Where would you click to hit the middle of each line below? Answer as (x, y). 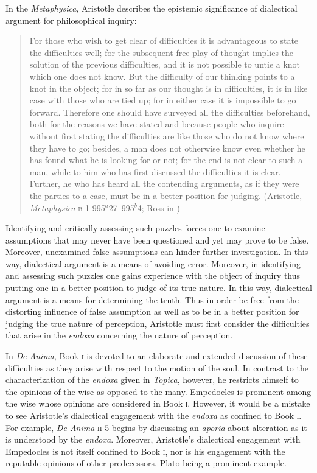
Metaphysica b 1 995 (67, 207)
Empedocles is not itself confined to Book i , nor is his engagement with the (145, 451)
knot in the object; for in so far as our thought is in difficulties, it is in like (169, 88)
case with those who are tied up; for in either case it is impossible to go (163, 100)
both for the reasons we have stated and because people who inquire (157, 124)
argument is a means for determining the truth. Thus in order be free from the (152, 299)
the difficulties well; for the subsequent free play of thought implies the (162, 52)
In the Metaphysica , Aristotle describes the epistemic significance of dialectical (152, 8)
